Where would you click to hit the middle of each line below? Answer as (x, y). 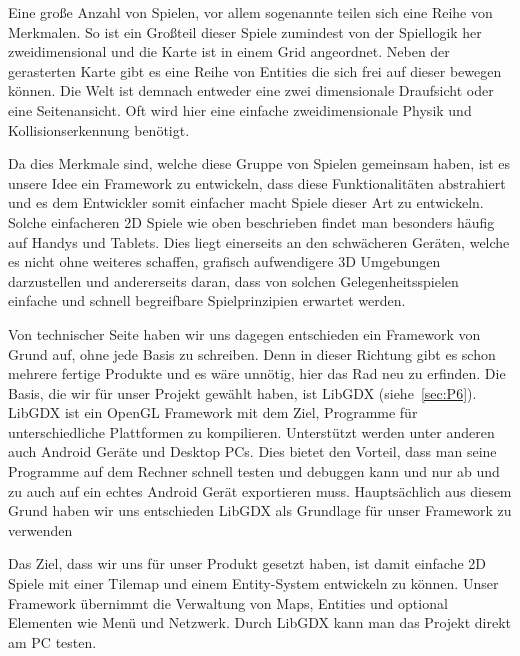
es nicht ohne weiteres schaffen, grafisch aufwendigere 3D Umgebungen (224, 261)
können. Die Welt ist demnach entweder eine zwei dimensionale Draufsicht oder (251, 90)
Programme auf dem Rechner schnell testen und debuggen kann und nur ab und (254, 471)
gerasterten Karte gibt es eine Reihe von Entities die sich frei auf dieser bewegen (255, 70)
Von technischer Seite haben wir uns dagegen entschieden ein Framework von (244, 333)
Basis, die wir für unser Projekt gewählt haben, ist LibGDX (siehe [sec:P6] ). (242, 392)
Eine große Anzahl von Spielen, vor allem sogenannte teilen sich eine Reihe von (250, 12)
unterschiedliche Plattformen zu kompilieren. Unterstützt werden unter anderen (251, 431)
